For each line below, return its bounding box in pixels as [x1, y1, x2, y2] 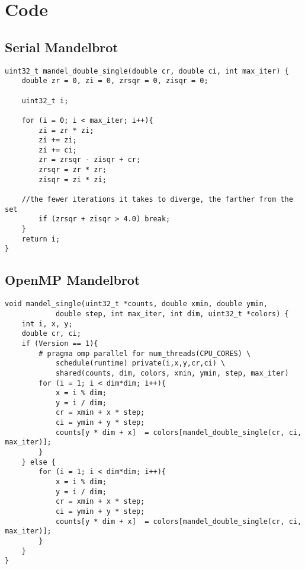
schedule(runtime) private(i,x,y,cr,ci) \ [55, 359, 226, 368]
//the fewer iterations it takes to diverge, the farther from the [21, 195, 293, 204]
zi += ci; [38, 145, 77, 154]
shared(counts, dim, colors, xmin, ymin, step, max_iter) [55, 368, 289, 377]
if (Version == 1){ [21, 339, 98, 348]
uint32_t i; [21, 96, 69, 105]
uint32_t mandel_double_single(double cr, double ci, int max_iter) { [5, 66, 289, 75]
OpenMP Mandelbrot [5, 271, 140, 289]
